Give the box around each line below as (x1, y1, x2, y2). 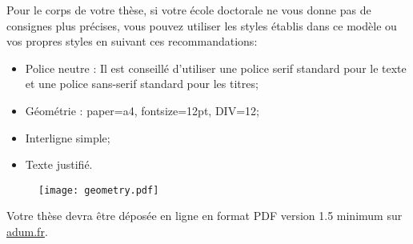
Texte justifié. (25, 156, 93, 173)
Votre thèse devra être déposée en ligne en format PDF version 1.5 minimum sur (6, 207, 403, 224)
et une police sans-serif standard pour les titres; (25, 75, 259, 92)
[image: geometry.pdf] (38, 184, 159, 196)
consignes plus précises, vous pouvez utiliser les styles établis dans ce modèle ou (6, 17, 397, 34)
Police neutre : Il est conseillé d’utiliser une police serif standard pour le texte (25, 59, 407, 76)
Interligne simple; (25, 129, 110, 146)
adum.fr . (6, 223, 48, 239)
